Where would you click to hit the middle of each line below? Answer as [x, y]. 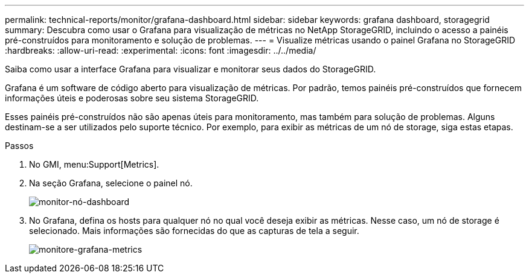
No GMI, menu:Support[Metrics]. [94, 164]
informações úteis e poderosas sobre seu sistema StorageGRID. [132, 98]
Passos [19, 146]
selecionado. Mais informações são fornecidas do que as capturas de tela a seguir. [194, 231]
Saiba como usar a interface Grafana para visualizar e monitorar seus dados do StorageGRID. [191, 69]
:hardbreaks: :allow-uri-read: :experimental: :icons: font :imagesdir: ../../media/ [161, 50]
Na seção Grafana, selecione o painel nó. [111, 183]
